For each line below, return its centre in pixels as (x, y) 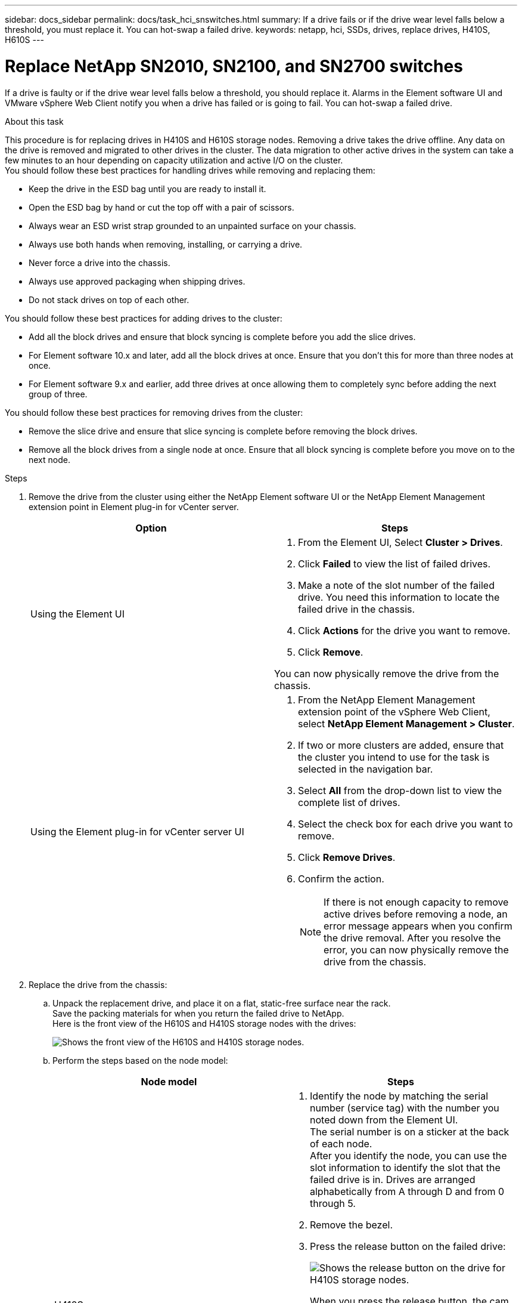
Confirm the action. (341, 879)
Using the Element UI (78, 614)
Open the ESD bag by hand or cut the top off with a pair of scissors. (161, 207)
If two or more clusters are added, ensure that (401, 745)
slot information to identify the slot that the (405, 1167)
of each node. (341, 1143)
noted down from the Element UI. (384, 1120)
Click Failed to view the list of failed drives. (394, 563)
